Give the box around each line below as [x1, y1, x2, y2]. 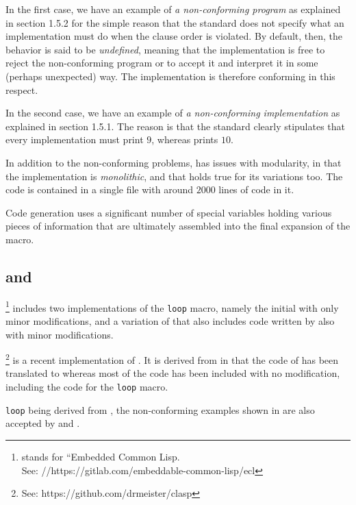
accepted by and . [5, 416, 80, 430]
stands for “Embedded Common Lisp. [21, 449, 180, 463]
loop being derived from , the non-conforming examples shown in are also [5, 402, 315, 417]
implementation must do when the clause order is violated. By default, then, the [5, 29, 343, 43]
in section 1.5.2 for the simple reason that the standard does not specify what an [5, 15, 344, 29]
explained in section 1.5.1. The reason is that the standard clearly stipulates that [5, 119, 346, 133]
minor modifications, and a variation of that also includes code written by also [5, 314, 335, 328]
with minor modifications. [5, 327, 114, 341]
